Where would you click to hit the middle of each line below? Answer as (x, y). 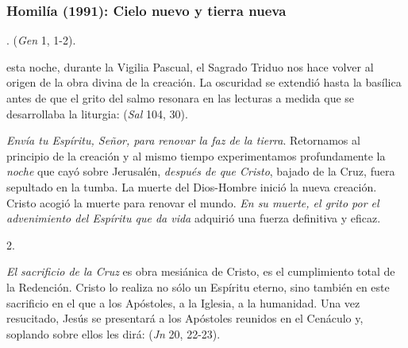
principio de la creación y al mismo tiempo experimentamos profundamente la (196, 155)
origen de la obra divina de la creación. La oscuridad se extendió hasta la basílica (204, 82)
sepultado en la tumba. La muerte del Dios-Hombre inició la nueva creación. (192, 186)
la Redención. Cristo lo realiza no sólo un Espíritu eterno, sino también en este (198, 286)
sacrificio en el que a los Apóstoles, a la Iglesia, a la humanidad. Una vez (183, 302)
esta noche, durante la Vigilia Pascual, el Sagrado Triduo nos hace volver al (190, 66)
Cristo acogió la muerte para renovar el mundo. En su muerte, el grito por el (193, 202)
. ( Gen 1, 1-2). (41, 40)
